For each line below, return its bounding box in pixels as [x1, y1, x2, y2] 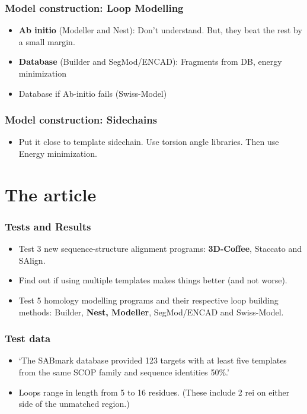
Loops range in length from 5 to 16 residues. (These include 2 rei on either [18, 385, 290, 398]
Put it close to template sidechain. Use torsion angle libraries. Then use [18, 135, 279, 148]
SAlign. [18, 254, 46, 266]
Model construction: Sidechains [5, 112, 158, 127]
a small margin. [18, 35, 75, 48]
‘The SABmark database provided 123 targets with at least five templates [18, 354, 287, 366]
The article [5, 182, 97, 206]
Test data [5, 331, 51, 346]
